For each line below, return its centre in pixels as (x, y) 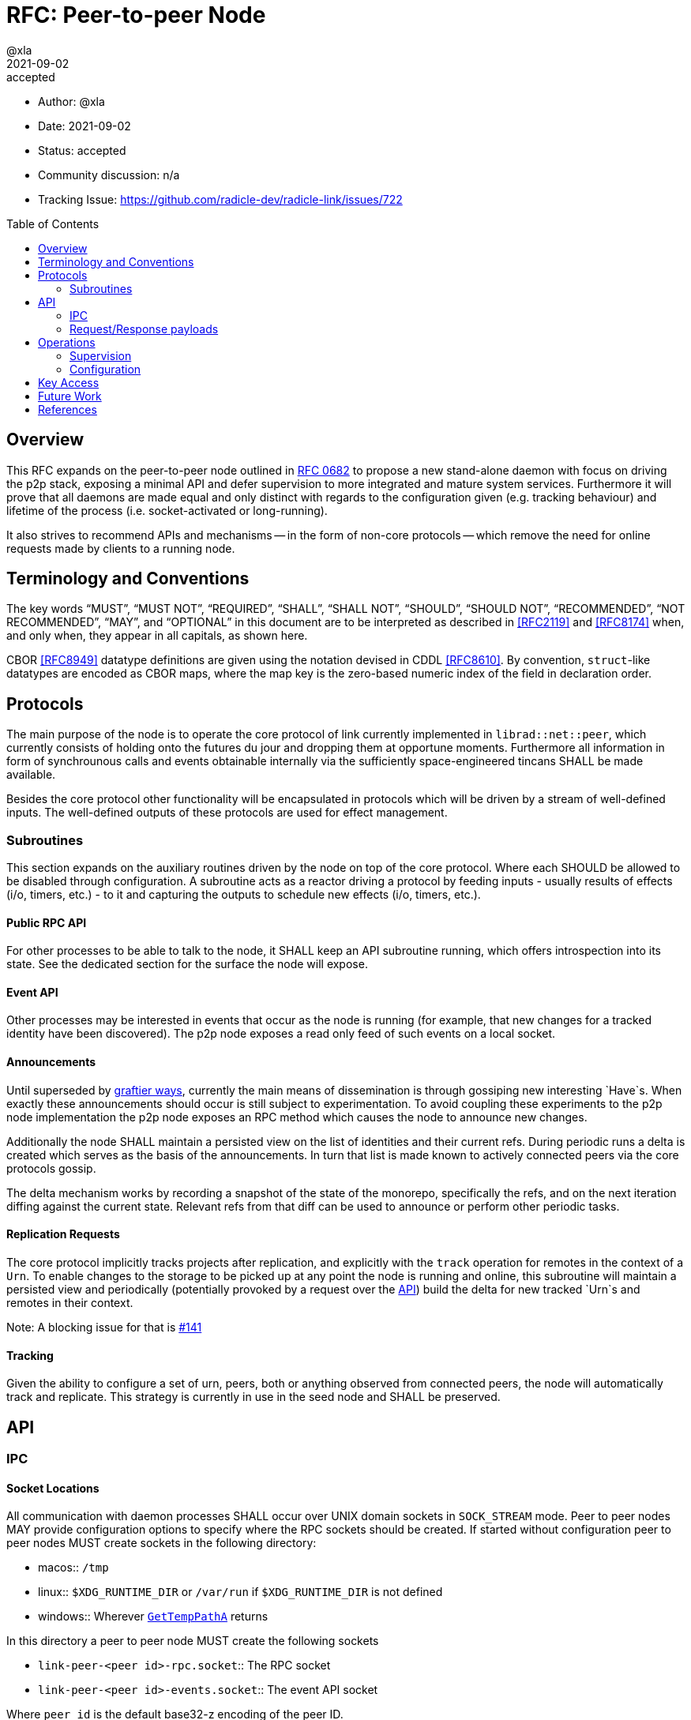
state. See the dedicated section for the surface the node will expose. (187, 964)
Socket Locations (53, 1488)
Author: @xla (71, 101)
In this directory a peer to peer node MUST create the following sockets (193, 1641)
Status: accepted (82, 150)
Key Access (69, 382)
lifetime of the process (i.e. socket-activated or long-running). (167, 510)
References (68, 409)
